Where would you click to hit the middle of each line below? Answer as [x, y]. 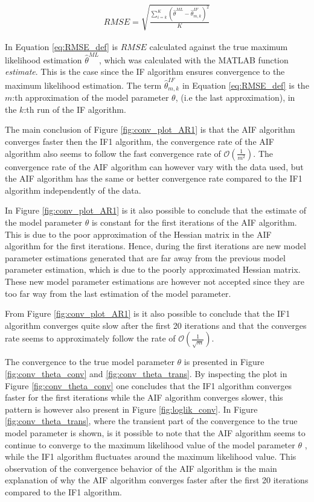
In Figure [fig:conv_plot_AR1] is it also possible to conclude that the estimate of [155, 210]
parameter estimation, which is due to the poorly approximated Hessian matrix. [153, 269]
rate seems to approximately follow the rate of [90, 338]
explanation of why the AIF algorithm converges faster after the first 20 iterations [157, 480]
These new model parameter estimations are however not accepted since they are [155, 281]
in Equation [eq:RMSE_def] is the [245, 85]
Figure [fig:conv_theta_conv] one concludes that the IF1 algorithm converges [149, 385]
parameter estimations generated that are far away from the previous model [145, 257]
